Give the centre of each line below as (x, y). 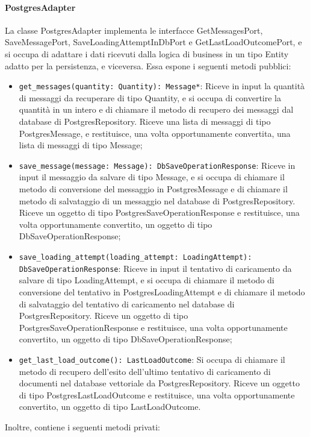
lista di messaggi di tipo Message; (81, 145)
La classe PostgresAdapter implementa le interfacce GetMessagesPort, (134, 30)
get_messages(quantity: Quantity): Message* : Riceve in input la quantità (162, 86)
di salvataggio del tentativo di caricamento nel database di (127, 303)
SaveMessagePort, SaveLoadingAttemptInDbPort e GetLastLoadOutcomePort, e (153, 42)
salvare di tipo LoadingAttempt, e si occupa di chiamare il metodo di (147, 280)
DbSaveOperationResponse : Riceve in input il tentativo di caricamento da (155, 268)
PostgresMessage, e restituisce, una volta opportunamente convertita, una (155, 133)
